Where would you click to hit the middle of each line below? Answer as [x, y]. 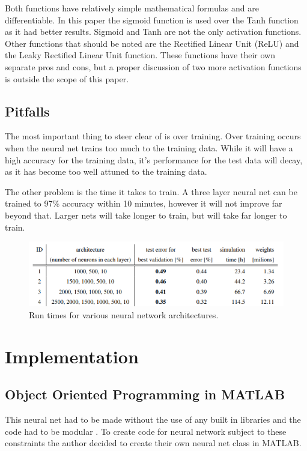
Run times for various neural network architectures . [124, 314]
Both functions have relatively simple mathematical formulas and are [132, 8]
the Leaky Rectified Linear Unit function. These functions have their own [140, 55]
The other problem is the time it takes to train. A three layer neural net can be [151, 191]
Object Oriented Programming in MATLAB [145, 394]
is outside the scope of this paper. [67, 78]
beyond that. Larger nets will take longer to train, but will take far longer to [146, 215]
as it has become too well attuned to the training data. [106, 171]
